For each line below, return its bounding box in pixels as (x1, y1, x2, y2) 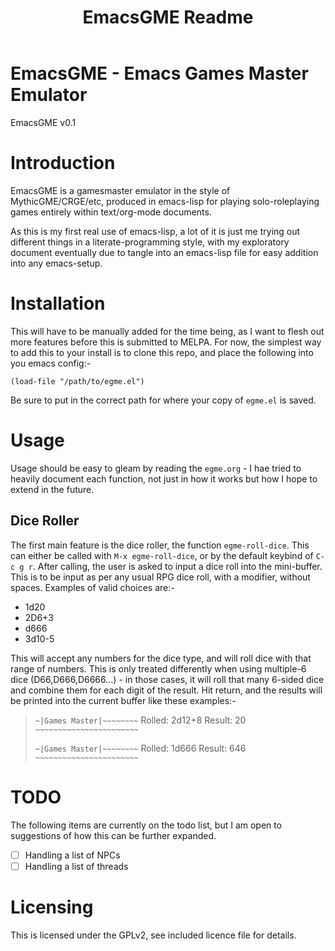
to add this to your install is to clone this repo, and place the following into (10, 346, 314, 358)
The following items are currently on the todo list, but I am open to (10, 819, 283, 831)
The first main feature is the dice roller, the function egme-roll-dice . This (10, 539, 310, 551)
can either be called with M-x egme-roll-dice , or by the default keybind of (10, 549, 314, 561)
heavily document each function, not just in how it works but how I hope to (10, 472, 318, 485)
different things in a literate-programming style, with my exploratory (10, 236, 290, 248)
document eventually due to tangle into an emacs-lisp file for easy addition (10, 246, 319, 258)
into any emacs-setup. (10, 257, 103, 269)
